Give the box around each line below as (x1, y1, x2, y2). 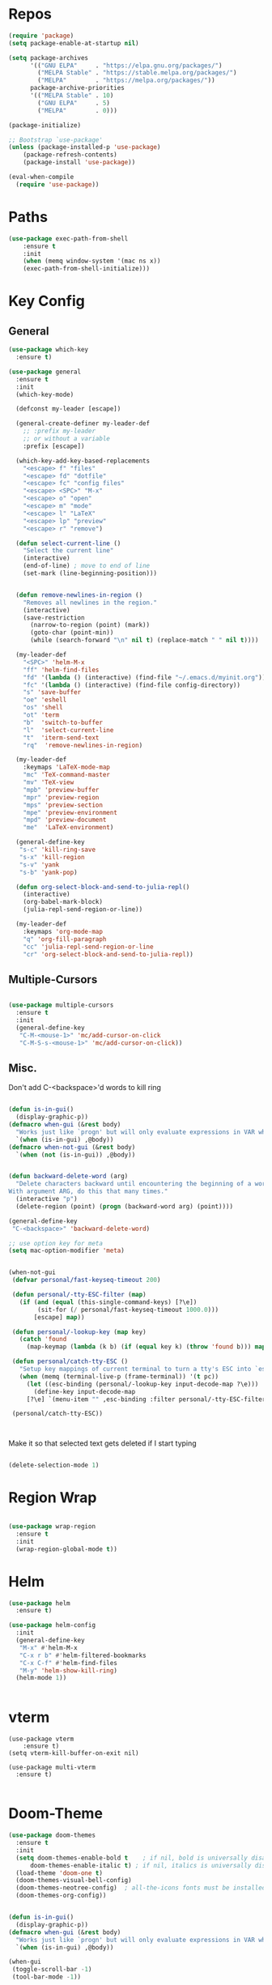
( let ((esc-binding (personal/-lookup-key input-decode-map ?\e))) (26, 1380, 259, 1388)
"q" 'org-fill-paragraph (23, 935, 107, 944)
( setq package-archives (8, 53, 89, 62)
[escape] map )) (33, 1313, 85, 1321)
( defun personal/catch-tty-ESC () (11, 1357, 129, 1365)
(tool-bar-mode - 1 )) (11, 1973, 82, 1981)
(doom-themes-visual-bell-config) (15, 1876, 132, 1885)
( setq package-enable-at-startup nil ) (8, 39, 139, 47)
